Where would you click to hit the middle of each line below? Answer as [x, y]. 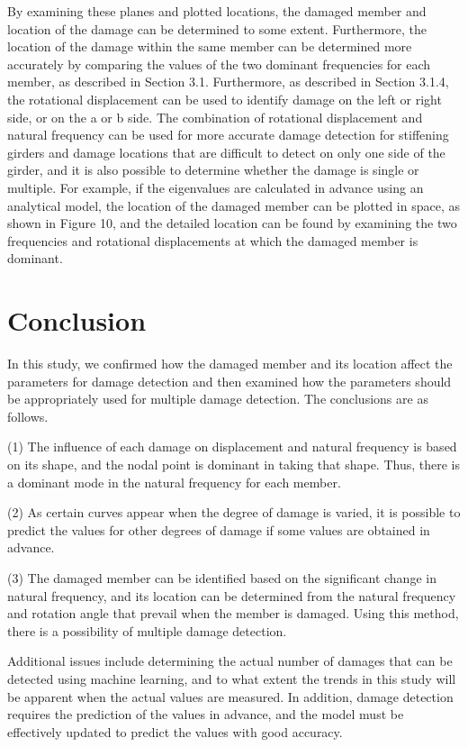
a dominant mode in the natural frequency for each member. [174, 482]
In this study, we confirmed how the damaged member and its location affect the [230, 364]
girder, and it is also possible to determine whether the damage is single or [213, 170]
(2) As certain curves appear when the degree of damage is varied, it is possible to [234, 512]
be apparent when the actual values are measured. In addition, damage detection [230, 696]
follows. [28, 416]
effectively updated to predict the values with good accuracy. [175, 731]
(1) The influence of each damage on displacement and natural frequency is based [232, 446]
